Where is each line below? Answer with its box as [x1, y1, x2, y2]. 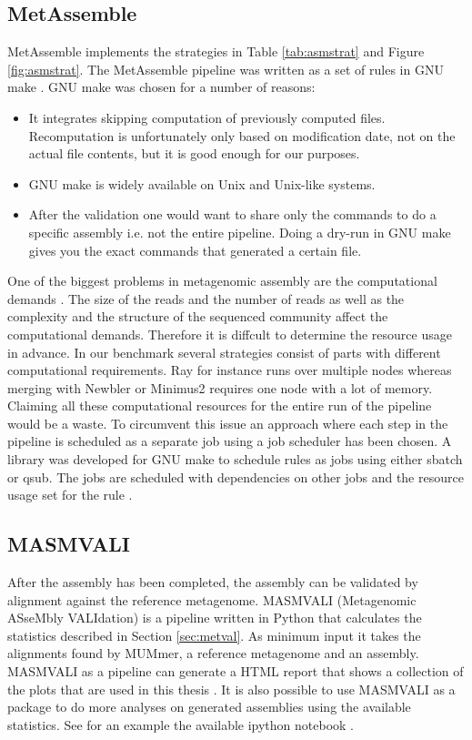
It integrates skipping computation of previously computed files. [28, 107, 386, 127]
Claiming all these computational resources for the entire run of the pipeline [7, 396, 432, 415]
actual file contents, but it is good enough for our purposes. [28, 144, 360, 163]
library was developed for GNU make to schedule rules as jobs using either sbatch [7, 450, 463, 469]
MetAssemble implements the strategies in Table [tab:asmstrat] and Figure [7, 42, 425, 61]
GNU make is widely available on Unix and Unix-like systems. [28, 174, 376, 193]
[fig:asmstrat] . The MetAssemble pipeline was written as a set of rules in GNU [7, 59, 444, 78]
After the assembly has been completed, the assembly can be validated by [7, 573, 418, 592]
